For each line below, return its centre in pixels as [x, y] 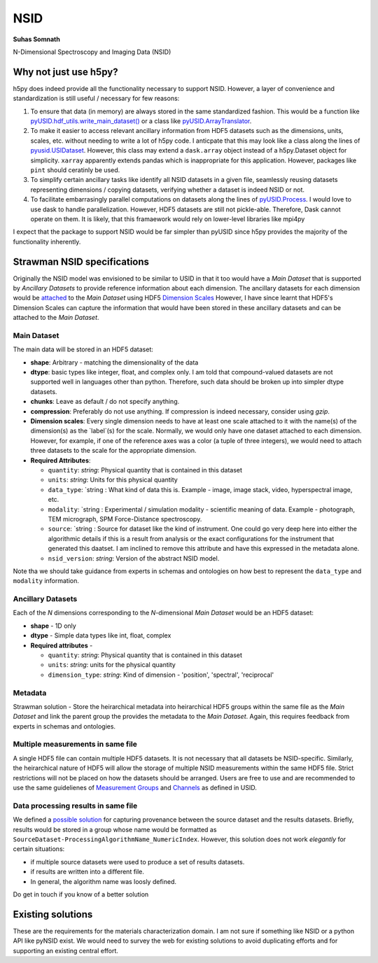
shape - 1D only [53, 626]
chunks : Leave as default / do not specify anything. [105, 402]
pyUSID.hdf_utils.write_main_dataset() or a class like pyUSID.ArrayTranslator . [141, 121]
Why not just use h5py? [65, 72]
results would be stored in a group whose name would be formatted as [115, 829]
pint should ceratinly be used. [75, 170]
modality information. [46, 581]
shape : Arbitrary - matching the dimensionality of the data [114, 362]
